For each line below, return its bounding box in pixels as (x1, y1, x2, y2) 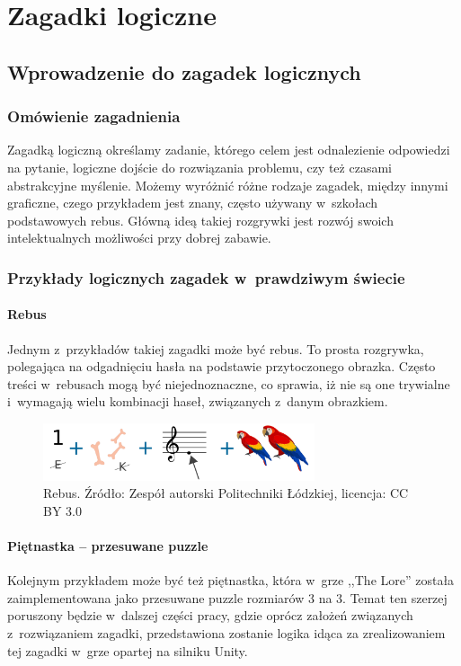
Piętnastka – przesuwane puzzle (7, 537, 208, 555)
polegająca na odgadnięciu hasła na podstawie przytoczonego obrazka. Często (7, 357, 436, 376)
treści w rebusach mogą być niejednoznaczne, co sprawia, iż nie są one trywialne (7, 374, 450, 393)
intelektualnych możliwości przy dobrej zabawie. (7, 228, 271, 247)
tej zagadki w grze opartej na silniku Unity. (7, 641, 248, 660)
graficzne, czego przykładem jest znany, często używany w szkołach (7, 193, 378, 212)
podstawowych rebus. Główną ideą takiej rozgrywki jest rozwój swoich (7, 210, 394, 229)
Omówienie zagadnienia (7, 105, 181, 128)
